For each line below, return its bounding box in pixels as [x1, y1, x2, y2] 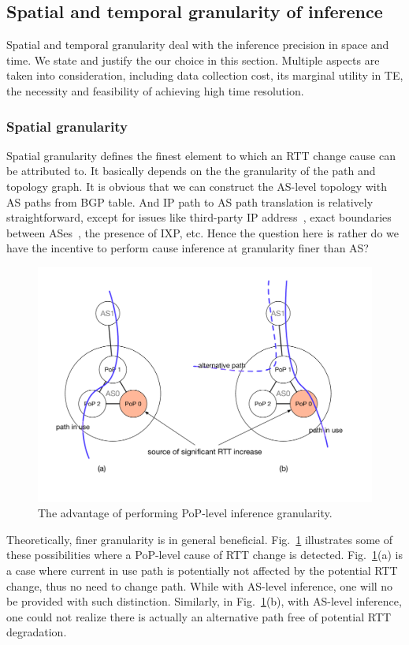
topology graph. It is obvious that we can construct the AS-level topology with [6, 177, 387, 194]
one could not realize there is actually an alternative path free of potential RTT [6, 608, 392, 624]
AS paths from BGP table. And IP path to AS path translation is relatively [6, 193, 374, 210]
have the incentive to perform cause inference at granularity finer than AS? [6, 240, 369, 256]
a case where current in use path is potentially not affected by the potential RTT [6, 562, 398, 579]
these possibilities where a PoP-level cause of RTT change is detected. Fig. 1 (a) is [6, 546, 403, 563]
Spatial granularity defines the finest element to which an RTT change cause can [6, 147, 396, 163]
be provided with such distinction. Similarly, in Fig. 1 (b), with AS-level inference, [6, 593, 402, 610]
